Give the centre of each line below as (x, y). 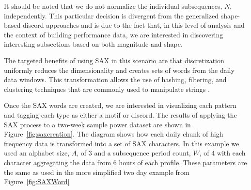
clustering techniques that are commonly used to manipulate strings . (107, 89)
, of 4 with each (222, 153)
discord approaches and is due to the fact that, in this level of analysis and (133, 25)
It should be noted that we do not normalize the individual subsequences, (113, 6)
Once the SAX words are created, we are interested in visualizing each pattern (120, 105)
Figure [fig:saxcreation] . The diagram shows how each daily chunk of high (114, 134)
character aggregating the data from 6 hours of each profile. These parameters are (125, 162)
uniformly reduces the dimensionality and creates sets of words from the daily (119, 70)
